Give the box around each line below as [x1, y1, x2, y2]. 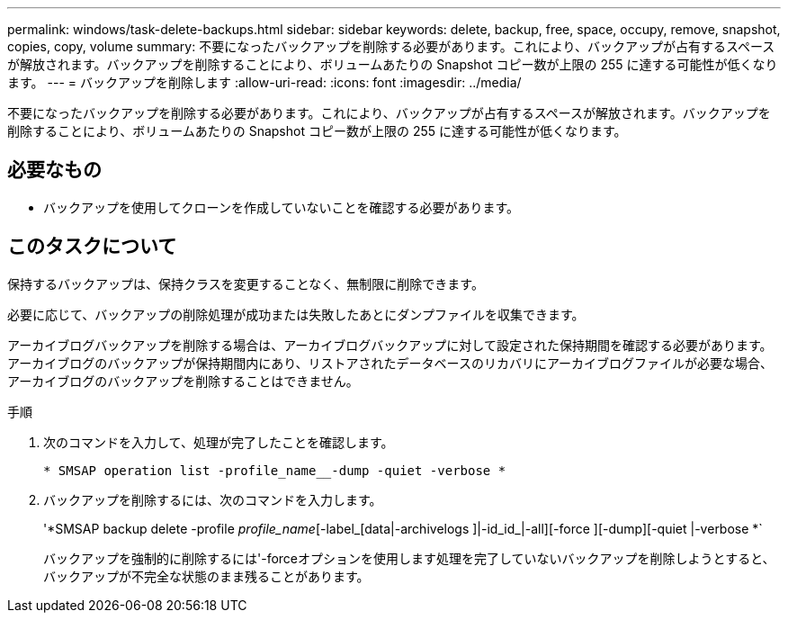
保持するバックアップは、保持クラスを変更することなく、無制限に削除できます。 [7, 275, 484, 292]
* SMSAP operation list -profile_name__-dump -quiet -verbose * [43, 463, 506, 478]
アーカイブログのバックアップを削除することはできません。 [7, 373, 359, 389]
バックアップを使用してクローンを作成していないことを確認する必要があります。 [43, 199, 520, 215]
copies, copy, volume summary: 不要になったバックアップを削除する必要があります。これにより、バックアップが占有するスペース [7, 39, 775, 54]
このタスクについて [7, 235, 177, 258]
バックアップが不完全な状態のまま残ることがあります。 [43, 568, 370, 584]
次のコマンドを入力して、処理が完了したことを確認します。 [43, 434, 394, 450]
